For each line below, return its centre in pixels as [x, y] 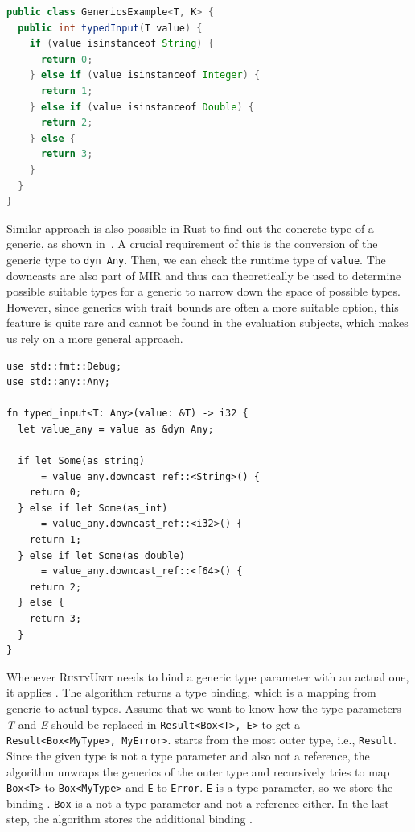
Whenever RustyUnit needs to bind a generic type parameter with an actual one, [208, 676]
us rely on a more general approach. [95, 338]
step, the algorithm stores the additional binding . [130, 819]
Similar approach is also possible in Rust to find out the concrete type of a [190, 228]
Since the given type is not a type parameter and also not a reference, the [188, 755]
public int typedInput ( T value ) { [110, 28]
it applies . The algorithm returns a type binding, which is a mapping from [191, 692]
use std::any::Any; [58, 382]
